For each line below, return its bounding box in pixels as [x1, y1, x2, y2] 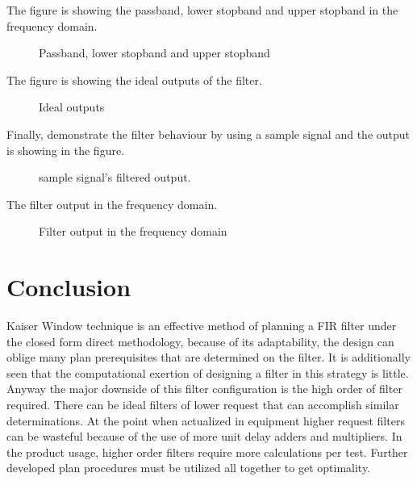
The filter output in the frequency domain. [6, 195, 218, 212]
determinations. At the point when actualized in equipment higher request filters [6, 412, 405, 429]
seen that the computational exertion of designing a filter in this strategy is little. [6, 364, 409, 381]
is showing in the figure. [6, 141, 125, 158]
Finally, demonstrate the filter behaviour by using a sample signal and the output [6, 125, 411, 142]
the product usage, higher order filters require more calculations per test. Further [6, 443, 408, 460]
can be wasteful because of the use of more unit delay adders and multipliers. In [6, 428, 402, 445]
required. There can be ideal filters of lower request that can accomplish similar [6, 396, 399, 413]
